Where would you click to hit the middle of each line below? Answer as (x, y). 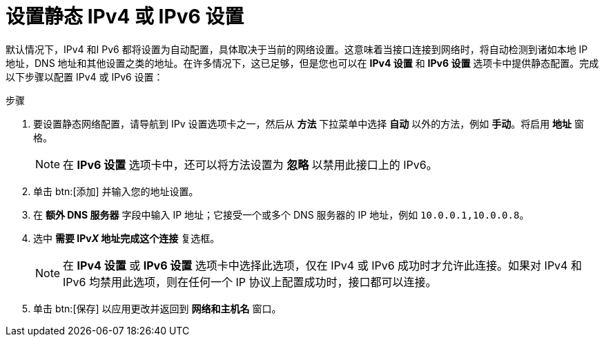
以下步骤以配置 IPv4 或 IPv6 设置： (85, 77)
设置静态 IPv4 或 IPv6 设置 (125, 17)
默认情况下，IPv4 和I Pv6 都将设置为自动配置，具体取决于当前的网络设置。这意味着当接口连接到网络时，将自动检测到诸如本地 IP (297, 49)
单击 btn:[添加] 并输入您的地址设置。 (116, 191)
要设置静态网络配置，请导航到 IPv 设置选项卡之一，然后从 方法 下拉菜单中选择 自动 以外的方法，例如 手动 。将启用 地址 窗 (309, 123)
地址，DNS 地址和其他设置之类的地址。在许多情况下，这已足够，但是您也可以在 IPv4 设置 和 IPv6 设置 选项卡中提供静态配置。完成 (302, 63)
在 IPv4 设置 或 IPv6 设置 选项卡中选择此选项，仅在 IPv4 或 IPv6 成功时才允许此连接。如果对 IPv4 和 (322, 265)
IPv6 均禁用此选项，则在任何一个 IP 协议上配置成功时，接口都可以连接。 (250, 282)
